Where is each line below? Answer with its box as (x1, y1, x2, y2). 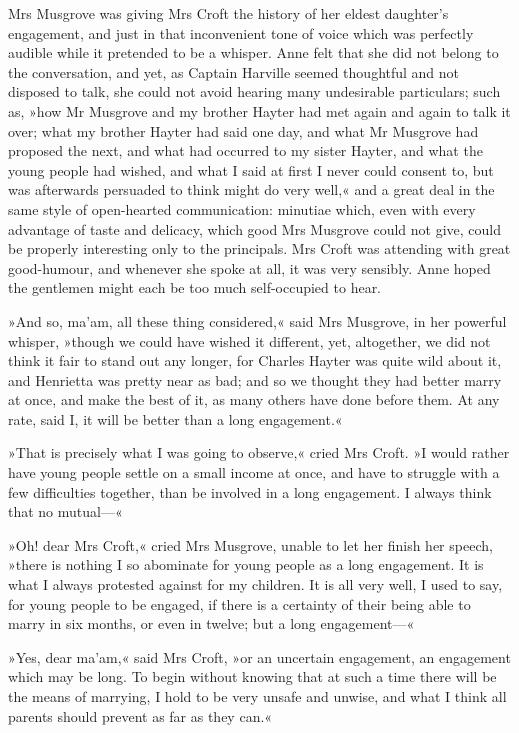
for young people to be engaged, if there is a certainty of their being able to (8, 593, 471, 614)
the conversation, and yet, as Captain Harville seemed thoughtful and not (8, 61, 460, 82)
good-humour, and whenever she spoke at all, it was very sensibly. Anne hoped (8, 257, 491, 278)
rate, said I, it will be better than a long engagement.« (8, 408, 343, 429)
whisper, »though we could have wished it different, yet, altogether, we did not (8, 330, 491, 351)
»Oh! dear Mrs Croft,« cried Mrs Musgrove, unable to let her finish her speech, (8, 534, 493, 555)
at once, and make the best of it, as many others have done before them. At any (8, 389, 500, 410)
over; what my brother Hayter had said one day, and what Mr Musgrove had (8, 120, 479, 141)
